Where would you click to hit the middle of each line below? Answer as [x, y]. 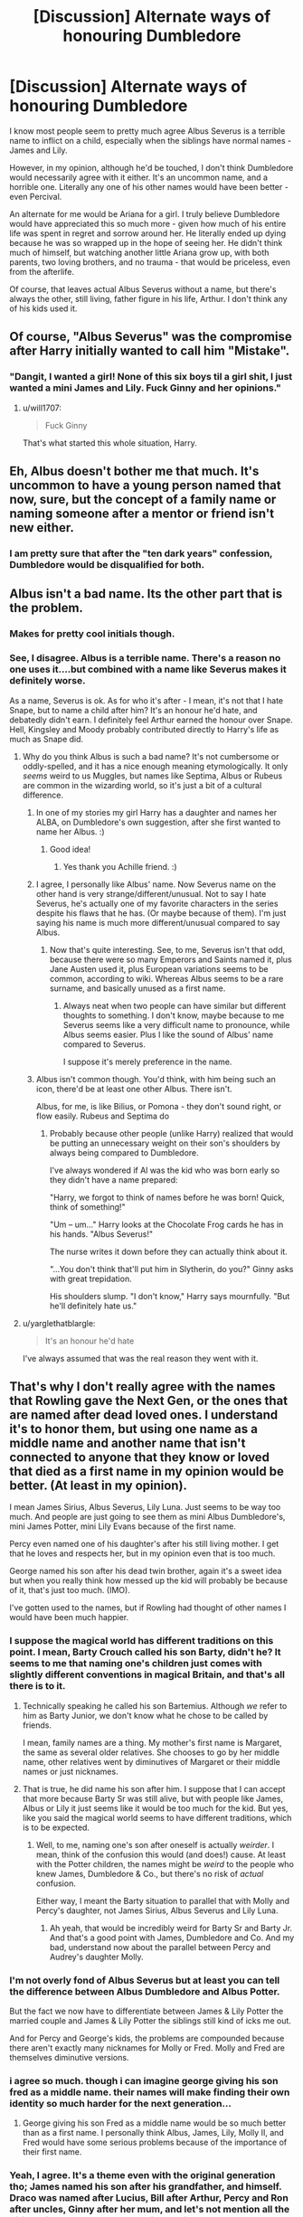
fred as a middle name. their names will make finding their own [150, 2092]
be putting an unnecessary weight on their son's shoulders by [165, 1143]
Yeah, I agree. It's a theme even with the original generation [142, 2175]
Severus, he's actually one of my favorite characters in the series [157, 903]
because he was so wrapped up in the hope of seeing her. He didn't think [146, 242]
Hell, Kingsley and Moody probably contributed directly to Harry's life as [144, 729]
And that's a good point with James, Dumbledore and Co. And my [172, 1938]
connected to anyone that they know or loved [139, 1457]
